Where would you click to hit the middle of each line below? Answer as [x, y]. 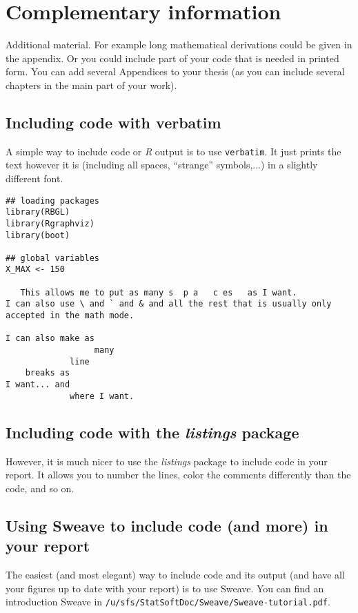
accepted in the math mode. [70, 316]
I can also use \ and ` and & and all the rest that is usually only [169, 304]
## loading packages [53, 201]
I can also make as [50, 339]
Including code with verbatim [113, 122]
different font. [34, 178]
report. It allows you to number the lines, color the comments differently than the [178, 475]
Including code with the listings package [152, 432]
